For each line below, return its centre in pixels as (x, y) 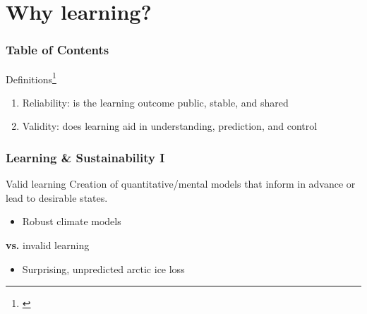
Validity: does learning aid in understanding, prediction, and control (170, 126)
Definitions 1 (31, 78)
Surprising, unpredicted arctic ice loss (103, 268)
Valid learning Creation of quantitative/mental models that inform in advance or (181, 184)
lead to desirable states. (57, 197)
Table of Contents (58, 50)
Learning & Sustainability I (85, 157)
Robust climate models (72, 221)
